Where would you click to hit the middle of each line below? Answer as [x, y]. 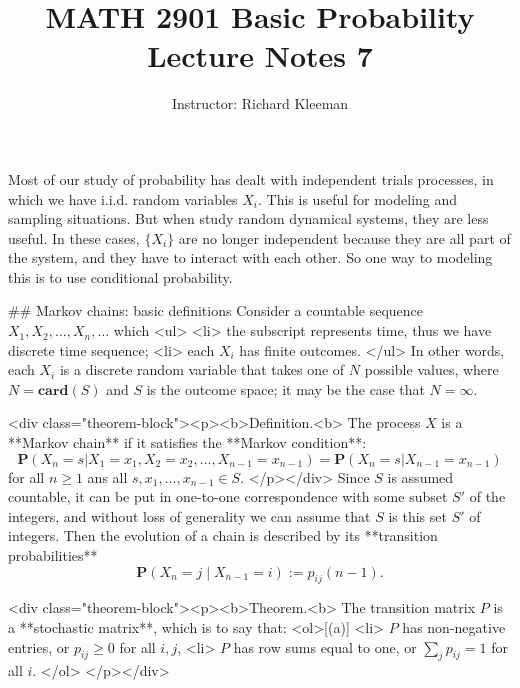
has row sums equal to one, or [325, 646]
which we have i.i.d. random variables [123, 198]
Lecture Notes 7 [260, 55]
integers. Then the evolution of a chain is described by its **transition [223, 535]
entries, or [39, 646]
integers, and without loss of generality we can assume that [189, 515]
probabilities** [53, 555]
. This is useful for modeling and [358, 198]
